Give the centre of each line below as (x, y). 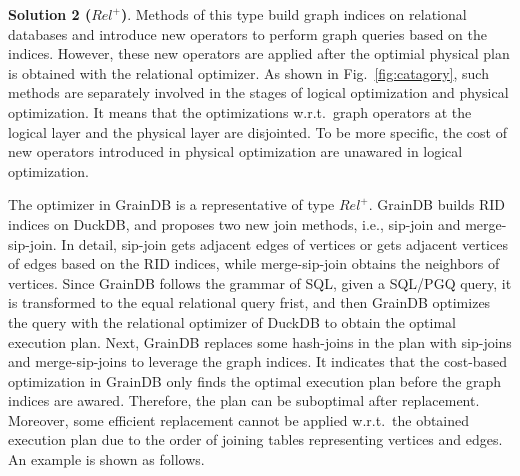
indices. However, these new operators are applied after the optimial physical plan (259, 53)
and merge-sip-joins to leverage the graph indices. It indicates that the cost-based (258, 361)
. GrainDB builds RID (437, 204)
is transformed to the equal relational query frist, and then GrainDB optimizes (249, 302)
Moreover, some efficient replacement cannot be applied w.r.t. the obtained (239, 419)
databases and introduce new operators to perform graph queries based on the (248, 33)
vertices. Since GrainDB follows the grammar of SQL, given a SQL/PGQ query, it (260, 282)
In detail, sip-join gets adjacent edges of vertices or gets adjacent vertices (284, 243)
